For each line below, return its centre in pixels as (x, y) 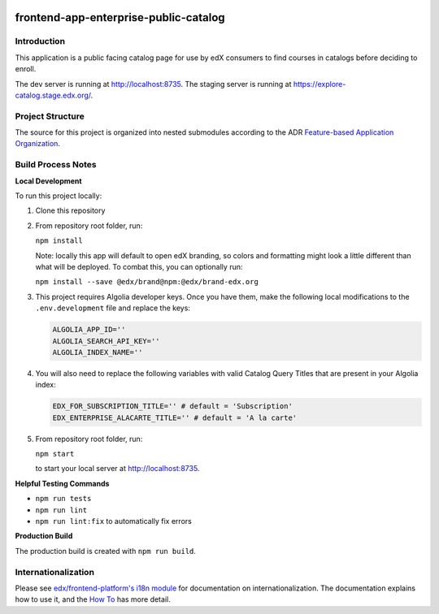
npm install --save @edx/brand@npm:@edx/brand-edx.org (147, 282)
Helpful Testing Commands (62, 483)
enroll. (26, 69)
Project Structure (50, 116)
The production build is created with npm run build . (106, 551)
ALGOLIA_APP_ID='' (89, 330)
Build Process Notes (56, 165)
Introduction (40, 41)
